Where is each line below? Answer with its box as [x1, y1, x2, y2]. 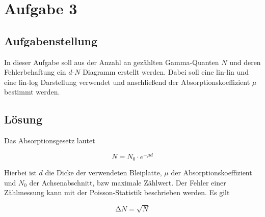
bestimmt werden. [4, 86, 60, 97]
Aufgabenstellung [4, 33, 98, 48]
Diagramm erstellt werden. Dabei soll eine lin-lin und [83, 67, 249, 77]
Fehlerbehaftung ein [4, 67, 66, 77]
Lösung [4, 111, 43, 127]
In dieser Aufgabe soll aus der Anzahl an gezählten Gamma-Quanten [4, 56, 219, 67]
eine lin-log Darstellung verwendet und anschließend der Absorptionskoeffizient [4, 76, 250, 87]
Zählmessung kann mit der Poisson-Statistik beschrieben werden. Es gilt [4, 187, 230, 198]
